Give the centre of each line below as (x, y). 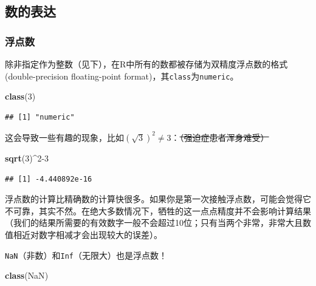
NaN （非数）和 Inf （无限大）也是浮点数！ (86, 255)
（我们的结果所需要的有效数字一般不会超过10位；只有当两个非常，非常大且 (154, 223)
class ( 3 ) (20, 96)
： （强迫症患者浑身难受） (220, 137)
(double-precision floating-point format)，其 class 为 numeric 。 (122, 76)
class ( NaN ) (27, 275)
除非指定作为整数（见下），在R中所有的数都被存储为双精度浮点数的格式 (146, 64)
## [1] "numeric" (40, 117)
